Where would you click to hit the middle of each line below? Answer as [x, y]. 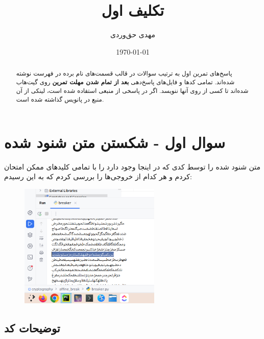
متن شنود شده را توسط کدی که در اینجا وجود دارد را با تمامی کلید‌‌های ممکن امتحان [132, 166]
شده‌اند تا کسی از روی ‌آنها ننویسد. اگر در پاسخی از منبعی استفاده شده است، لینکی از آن [132, 91]
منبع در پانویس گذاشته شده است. [60, 99]
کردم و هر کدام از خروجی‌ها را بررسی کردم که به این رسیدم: [98, 176]
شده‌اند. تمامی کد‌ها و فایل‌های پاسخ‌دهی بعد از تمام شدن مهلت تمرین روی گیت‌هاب [125, 82]
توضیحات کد [32, 328]
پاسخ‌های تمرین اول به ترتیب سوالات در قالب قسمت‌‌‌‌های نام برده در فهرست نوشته [124, 73]
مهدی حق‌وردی [133, 34]
